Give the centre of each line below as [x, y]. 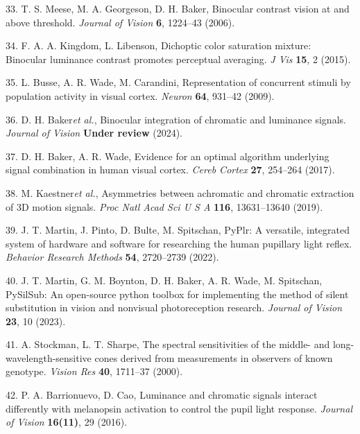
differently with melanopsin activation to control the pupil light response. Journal [179, 408]
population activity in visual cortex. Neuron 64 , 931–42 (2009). [140, 95]
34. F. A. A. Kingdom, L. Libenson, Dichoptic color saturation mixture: [158, 45]
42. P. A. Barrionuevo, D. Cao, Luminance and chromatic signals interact [162, 395]
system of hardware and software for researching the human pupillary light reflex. [179, 243]
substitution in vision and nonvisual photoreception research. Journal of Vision [174, 307]
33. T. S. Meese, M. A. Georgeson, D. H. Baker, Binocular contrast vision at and [178, 8]
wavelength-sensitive [49, 357]
